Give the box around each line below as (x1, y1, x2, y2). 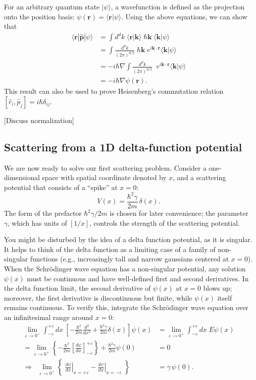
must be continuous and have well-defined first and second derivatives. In (27, 273, 249, 283)
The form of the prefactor (4, 208, 82, 218)
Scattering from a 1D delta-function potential (4, 139, 242, 154)
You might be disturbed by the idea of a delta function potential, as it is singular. (4, 234, 253, 245)
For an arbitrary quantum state (4, 1, 100, 11)
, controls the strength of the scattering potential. (89, 217, 240, 228)
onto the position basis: (4, 11, 75, 21)
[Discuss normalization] (4, 115, 74, 125)
